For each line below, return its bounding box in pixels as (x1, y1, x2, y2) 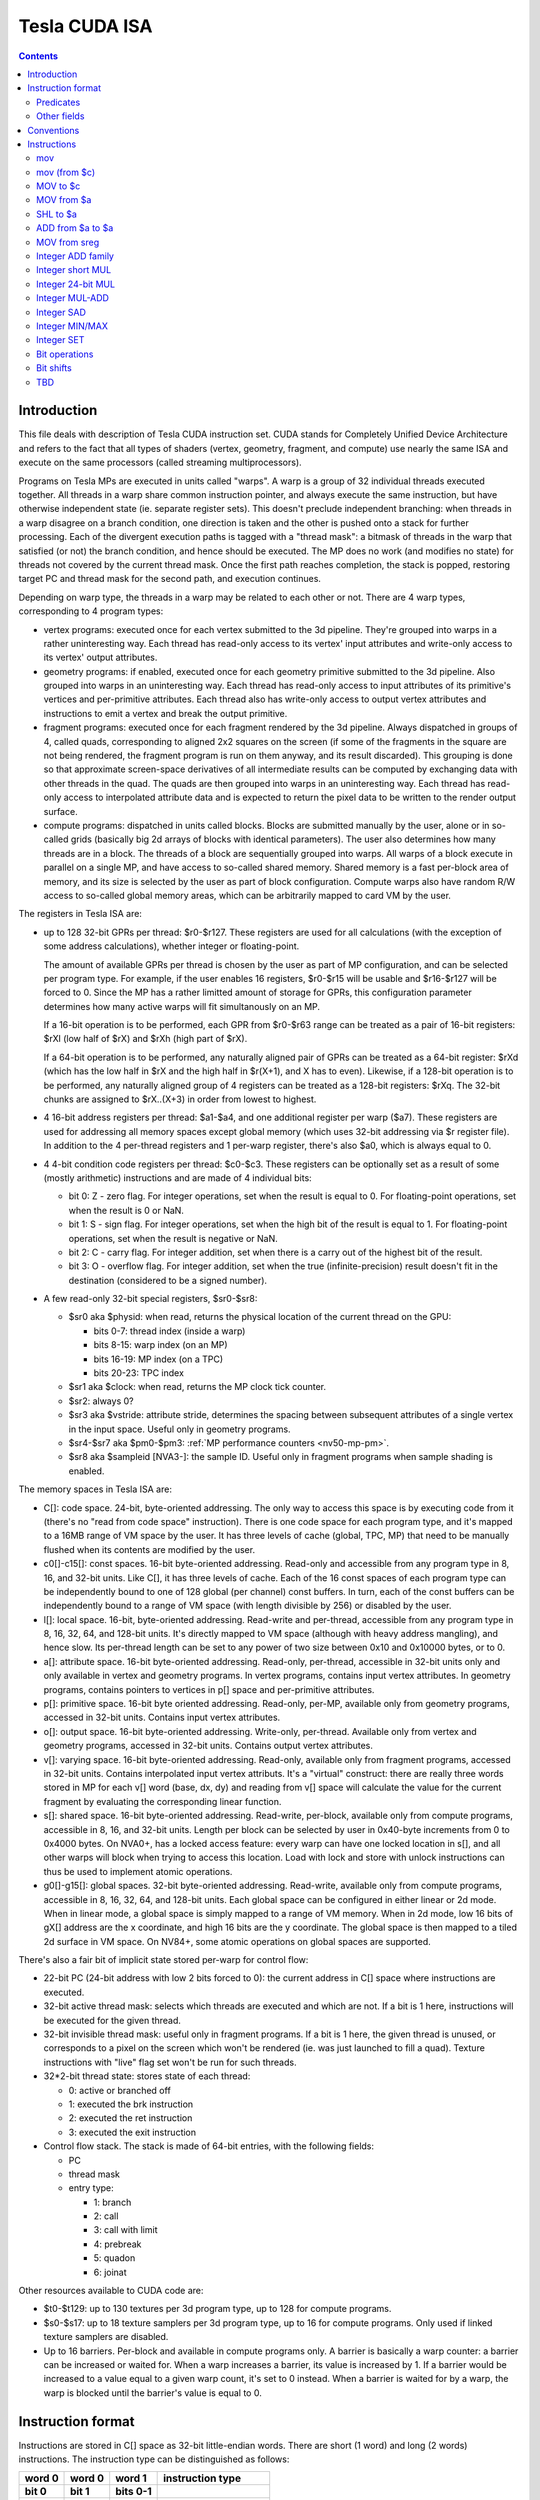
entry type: (68, 2182, 114, 2194)
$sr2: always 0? (68, 1395, 134, 1407)
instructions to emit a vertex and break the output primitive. (43, 707, 288, 719)
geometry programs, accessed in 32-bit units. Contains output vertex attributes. (43, 1740, 374, 1752)
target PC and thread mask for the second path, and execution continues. (18, 573, 322, 585)
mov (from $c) (36, 166, 96, 178)
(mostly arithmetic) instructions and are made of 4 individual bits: (43, 1171, 312, 1184)
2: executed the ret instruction (68, 2112, 193, 2124)
